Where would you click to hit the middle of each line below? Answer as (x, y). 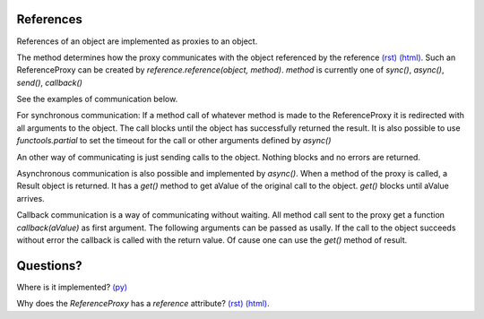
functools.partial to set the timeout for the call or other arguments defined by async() (174, 141)
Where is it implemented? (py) (72, 287)
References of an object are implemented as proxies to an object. (137, 41)
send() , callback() (49, 82)
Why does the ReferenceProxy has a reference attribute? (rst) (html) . (143, 304)
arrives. (30, 198)
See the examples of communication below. (97, 99)
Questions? (49, 266)
